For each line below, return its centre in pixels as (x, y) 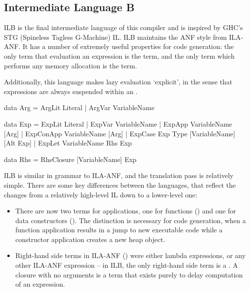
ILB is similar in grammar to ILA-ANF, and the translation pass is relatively (119, 175)
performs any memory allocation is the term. (71, 65)
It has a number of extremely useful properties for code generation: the (128, 46)
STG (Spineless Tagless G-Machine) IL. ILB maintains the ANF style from (116, 37)
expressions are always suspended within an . (71, 91)
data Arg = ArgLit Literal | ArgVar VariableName (79, 107)
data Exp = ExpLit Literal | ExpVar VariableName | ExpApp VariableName (118, 123)
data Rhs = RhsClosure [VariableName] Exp (70, 159)
